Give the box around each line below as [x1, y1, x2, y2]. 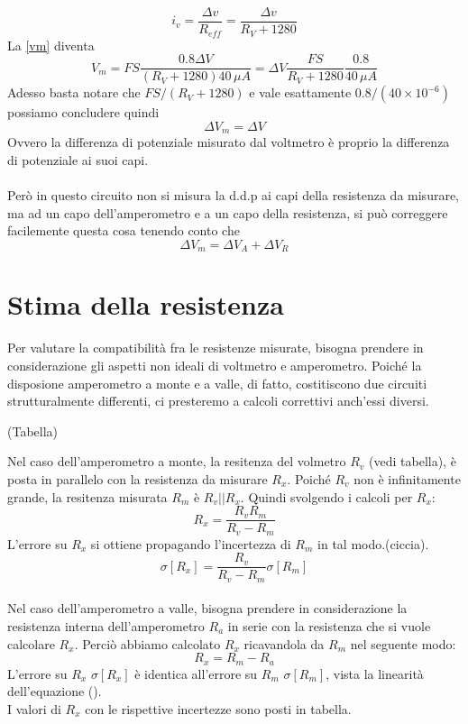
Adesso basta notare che [7, 83, 141, 102]
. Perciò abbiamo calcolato [74, 634, 221, 653]
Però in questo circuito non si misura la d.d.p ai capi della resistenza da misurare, [7, 186, 460, 204]
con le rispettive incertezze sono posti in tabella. [85, 699, 352, 718]
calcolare [7, 634, 55, 653]
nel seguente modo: [350, 634, 456, 653]
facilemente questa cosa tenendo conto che [7, 221, 240, 240]
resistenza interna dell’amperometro [7, 616, 205, 635]
